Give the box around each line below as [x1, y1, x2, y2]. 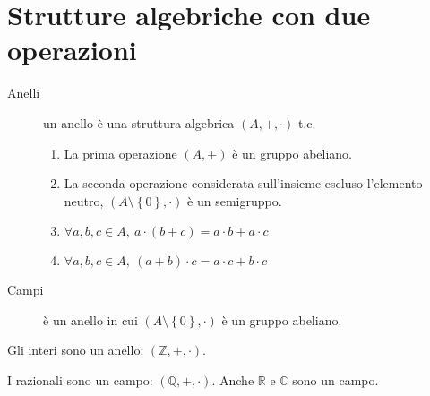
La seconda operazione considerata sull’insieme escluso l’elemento [64, 174, 423, 193]
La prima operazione [64, 143, 177, 162]
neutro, [64, 191, 104, 210]
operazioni [7, 31, 137, 68]
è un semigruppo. [187, 191, 282, 210]
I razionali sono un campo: [7, 371, 153, 390]
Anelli [7, 83, 40, 102]
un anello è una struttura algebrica [43, 113, 235, 132]
